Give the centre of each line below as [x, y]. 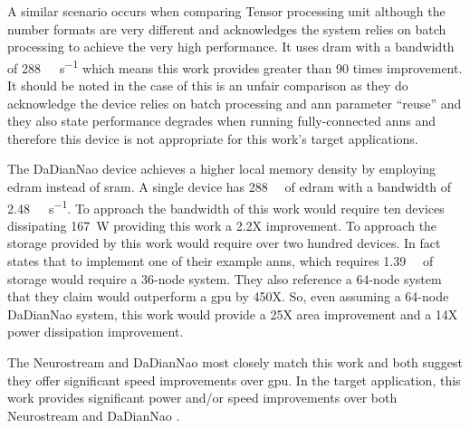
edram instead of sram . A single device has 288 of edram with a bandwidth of [230, 186]
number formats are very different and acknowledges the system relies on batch [227, 29]
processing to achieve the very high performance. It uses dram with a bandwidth [231, 47]
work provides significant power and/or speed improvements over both [202, 398]
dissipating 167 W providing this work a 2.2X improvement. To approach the [222, 225]
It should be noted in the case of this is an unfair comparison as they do [208, 86]
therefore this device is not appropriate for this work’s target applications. [213, 138]
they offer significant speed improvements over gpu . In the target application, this [234, 380]
